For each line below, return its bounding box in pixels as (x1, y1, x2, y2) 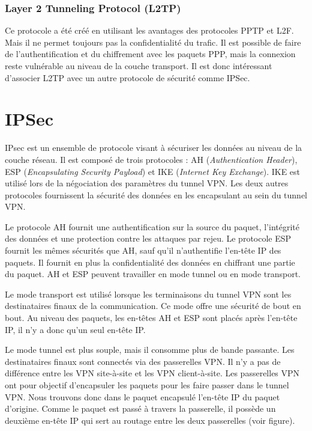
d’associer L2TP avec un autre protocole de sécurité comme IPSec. (5, 71, 250, 84)
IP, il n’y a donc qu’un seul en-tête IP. (5, 323, 146, 335)
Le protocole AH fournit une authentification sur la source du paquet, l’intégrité (5, 220, 299, 233)
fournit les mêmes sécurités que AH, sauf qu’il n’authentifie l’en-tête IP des (5, 244, 281, 257)
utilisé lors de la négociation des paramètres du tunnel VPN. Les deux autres (5, 177, 289, 189)
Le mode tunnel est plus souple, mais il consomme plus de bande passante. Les (5, 343, 295, 356)
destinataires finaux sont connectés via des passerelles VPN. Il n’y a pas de (5, 355, 281, 367)
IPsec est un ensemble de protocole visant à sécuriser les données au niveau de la (5, 141, 302, 154)
